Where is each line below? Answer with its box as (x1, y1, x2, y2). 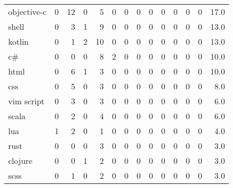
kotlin (8, 35, 29, 47)
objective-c (8, 6, 47, 17)
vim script (8, 95, 45, 107)
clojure (8, 155, 33, 166)
